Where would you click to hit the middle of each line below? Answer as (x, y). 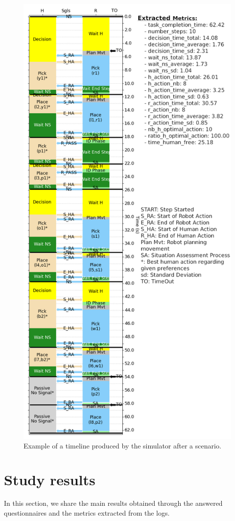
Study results (50, 480)
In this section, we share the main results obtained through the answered (113, 503)
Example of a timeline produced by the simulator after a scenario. (122, 446)
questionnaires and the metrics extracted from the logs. (87, 512)
